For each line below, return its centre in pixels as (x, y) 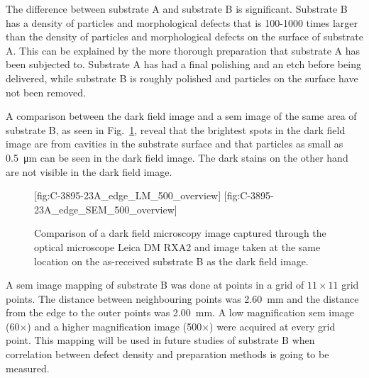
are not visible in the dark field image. (89, 171)
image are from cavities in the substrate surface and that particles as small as (175, 144)
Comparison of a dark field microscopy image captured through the (180, 233)
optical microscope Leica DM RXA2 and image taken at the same (177, 246)
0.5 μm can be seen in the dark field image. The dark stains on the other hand (177, 157)
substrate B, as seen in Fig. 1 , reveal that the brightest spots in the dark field (176, 129)
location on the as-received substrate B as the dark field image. (171, 261)
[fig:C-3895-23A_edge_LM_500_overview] (128, 195)
